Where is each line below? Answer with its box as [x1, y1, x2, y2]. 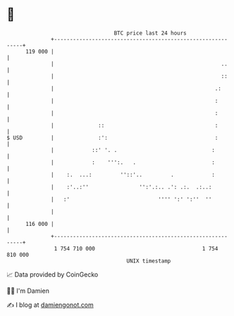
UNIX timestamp [126, 257, 171, 265]
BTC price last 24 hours [113, 30, 187, 37]
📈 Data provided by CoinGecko [6, 270, 99, 279]
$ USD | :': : [6, 134, 218, 141]
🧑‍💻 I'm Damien [6, 286, 50, 295]
